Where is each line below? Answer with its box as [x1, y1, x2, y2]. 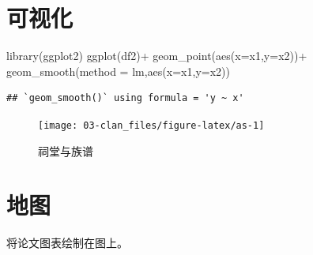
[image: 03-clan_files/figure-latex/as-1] [38, 119, 265, 131]
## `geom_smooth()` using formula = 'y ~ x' [6, 92, 244, 104]
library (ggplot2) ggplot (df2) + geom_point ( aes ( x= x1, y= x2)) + [6, 47, 307, 64]
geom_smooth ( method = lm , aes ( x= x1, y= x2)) [6, 62, 230, 79]
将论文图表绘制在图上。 [6, 234, 128, 251]
